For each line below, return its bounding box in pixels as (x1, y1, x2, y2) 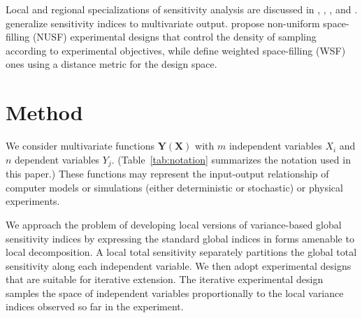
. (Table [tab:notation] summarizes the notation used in (111, 152, 351, 166)
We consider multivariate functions (6, 138, 154, 153)
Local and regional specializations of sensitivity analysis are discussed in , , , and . (6, 2, 358, 16)
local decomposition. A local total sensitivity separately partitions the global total (6, 245, 357, 259)
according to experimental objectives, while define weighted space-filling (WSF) (6, 43, 346, 57)
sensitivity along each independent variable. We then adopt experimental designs (6, 258, 352, 273)
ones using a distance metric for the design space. (6, 57, 217, 71)
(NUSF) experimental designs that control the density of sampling (32, 29, 317, 44)
